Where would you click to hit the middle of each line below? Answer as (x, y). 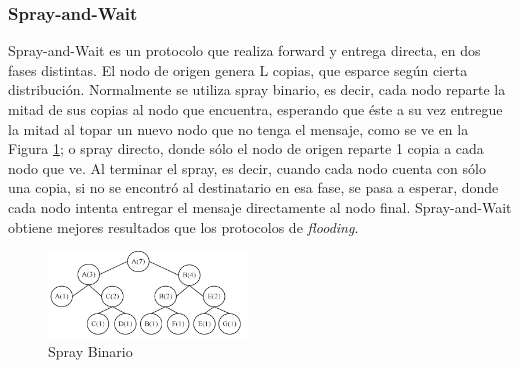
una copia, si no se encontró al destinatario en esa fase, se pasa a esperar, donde (253, 187)
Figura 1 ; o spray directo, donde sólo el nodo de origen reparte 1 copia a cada (246, 148)
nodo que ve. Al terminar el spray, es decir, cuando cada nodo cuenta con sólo (247, 167)
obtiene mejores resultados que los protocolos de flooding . (183, 226)
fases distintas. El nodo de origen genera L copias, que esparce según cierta (238, 69)
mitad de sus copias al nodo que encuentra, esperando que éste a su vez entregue (255, 109)
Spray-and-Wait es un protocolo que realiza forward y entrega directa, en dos (244, 50)
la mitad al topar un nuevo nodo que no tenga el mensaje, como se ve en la (238, 128)
